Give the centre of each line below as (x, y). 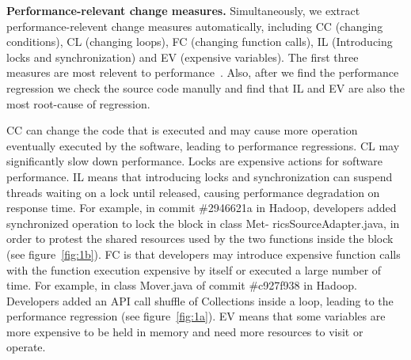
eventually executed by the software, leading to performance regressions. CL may (203, 145)
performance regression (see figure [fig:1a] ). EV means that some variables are (196, 316)
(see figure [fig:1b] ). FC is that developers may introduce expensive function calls (204, 254)
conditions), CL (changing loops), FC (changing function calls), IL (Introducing (200, 42)
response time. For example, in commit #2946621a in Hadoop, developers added (202, 208)
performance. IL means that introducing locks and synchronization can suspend (200, 176)
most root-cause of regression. (78, 103)
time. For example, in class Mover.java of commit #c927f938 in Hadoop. (182, 285)
